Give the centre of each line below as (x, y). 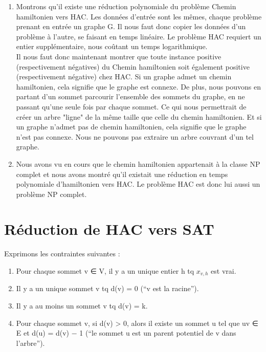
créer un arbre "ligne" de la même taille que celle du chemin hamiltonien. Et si (139, 116)
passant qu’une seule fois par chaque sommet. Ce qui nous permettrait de (131, 106)
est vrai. (224, 271)
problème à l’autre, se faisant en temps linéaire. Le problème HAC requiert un (139, 36)
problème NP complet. (51, 194)
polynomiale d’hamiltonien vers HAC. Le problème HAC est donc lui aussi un (138, 184)
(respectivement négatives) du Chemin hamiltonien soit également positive (133, 66)
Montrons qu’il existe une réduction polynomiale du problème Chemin (126, 6)
